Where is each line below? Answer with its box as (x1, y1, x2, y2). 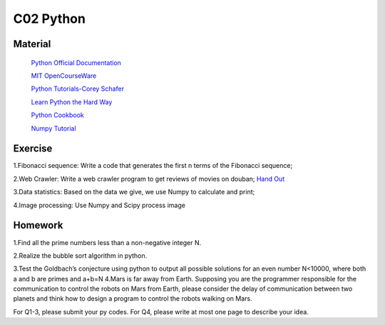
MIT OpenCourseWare (31, 71, 97, 80)
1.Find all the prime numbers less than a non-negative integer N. (13, 238, 202, 246)
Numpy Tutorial (31, 124, 76, 132)
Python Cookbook (31, 111, 85, 119)
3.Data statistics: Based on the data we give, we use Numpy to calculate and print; (13, 188, 255, 196)
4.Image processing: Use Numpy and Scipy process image (13, 201, 185, 209)
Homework (13, 219, 63, 231)
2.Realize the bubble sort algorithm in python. (13, 251, 148, 260)
